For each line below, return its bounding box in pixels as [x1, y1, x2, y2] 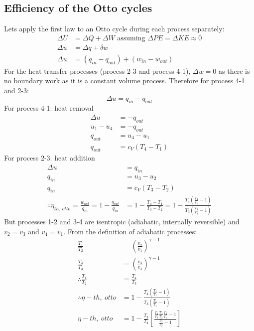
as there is [219, 65, 250, 76]
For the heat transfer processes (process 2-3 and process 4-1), [4, 65, 191, 76]
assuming [117, 34, 145, 42]
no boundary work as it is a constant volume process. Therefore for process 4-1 [4, 75, 245, 86]
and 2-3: [4, 85, 29, 96]
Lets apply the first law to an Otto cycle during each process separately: [4, 23, 225, 34]
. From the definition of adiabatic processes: [63, 226, 197, 236]
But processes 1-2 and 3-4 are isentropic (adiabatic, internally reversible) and [4, 216, 240, 227]
